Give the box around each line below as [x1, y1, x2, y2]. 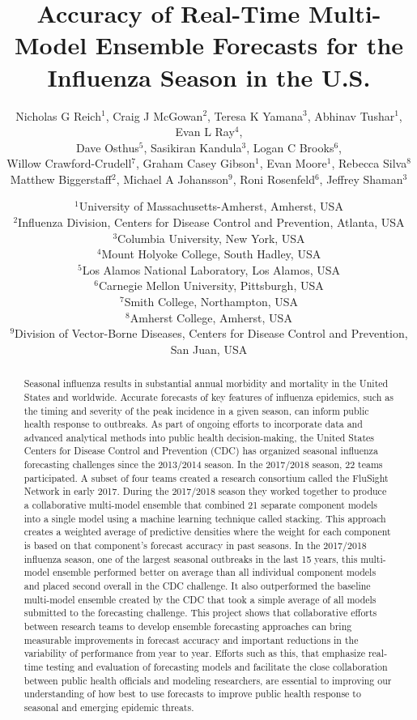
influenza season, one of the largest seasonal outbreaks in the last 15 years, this [23, 552, 358, 565]
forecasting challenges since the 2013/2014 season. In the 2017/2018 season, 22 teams [23, 458, 383, 471]
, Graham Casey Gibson [135, 155, 255, 172]
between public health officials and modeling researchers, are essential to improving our [23, 673, 392, 687]
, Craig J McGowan [105, 107, 203, 124]
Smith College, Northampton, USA [124, 293, 299, 310]
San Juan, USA [170, 340, 248, 357]
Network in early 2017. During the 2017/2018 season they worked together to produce [23, 484, 387, 498]
